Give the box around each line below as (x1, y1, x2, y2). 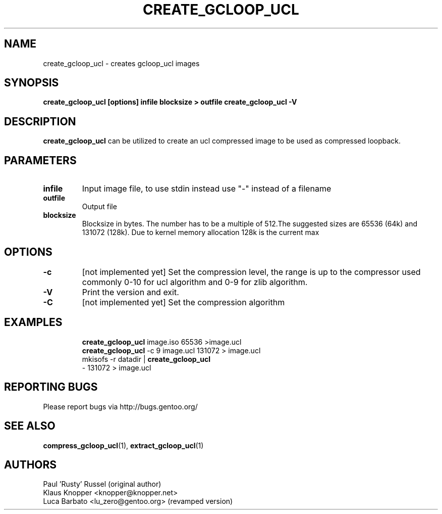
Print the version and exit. (82, 287, 179, 297)
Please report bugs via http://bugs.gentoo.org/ (43, 402, 198, 411)
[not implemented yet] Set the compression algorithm (82, 297, 285, 307)
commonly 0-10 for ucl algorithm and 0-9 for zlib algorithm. (82, 276, 308, 287)
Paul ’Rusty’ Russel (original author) (43, 480, 161, 489)
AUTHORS (4, 458, 57, 471)
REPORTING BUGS (4, 381, 98, 394)
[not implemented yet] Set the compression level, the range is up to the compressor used (82, 266, 421, 277)
